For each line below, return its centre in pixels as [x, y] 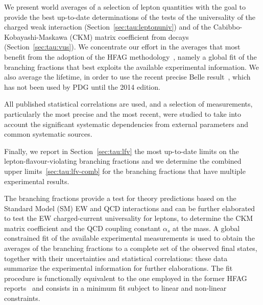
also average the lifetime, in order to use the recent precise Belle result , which [127, 77]
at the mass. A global [206, 228]
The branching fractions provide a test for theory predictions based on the [120, 198]
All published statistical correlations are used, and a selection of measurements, [128, 104]
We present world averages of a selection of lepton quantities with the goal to [125, 7]
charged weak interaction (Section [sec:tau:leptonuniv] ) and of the [108, 27]
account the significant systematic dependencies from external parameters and [126, 124]
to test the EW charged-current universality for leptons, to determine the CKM [129, 218]
